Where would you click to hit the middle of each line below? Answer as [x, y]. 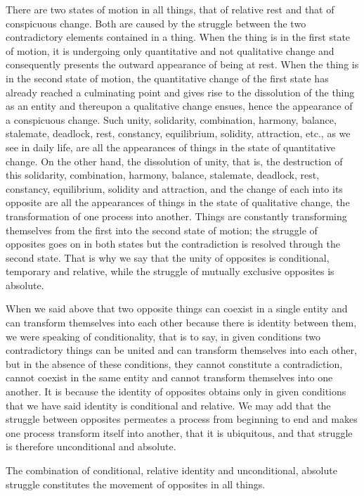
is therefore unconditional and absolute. [91, 446]
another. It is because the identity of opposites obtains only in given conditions [176, 392]
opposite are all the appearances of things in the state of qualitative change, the [178, 202]
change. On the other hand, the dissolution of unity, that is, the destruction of [174, 161]
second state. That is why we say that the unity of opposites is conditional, [168, 257]
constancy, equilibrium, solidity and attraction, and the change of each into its [174, 188]
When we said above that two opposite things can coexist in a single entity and [177, 309]
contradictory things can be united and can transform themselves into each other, [181, 350]
